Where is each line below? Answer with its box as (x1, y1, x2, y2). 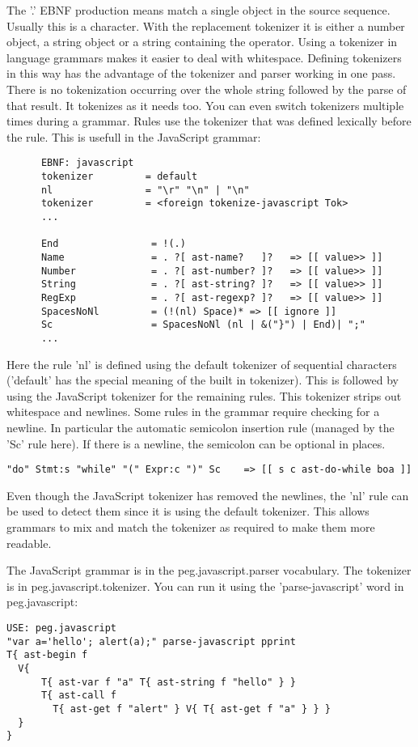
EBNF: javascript (40, 157, 134, 169)
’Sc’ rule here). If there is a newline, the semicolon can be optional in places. (6, 435, 386, 452)
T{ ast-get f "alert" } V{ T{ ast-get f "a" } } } (53, 702, 331, 715)
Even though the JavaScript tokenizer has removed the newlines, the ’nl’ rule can (6, 486, 409, 503)
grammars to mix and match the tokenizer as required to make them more (6, 518, 375, 535)
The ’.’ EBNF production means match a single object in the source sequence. (6, 2, 391, 18)
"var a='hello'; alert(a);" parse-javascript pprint (6, 635, 296, 647)
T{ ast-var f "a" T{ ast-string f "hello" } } (40, 676, 296, 688)
